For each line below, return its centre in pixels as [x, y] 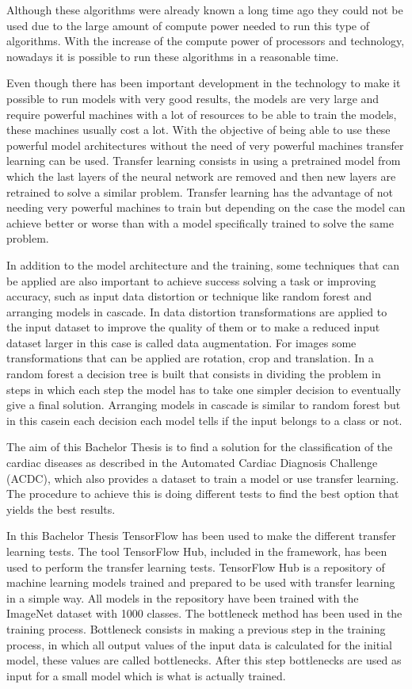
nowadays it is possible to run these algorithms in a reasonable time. [173, 56]
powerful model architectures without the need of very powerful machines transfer [205, 145]
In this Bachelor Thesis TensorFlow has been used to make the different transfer [201, 536]
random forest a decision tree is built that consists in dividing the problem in [194, 374]
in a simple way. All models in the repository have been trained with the [183, 597]
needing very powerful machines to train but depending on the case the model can [206, 207]
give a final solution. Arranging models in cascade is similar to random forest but [204, 405]
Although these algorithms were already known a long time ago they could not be [205, 10]
